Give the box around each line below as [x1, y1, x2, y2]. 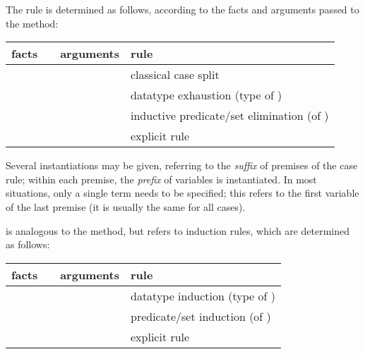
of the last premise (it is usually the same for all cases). [6, 199, 246, 214]
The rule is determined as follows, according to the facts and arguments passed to [6, 2, 359, 16]
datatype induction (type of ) [131, 287, 275, 304]
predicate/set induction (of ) [131, 307, 271, 324]
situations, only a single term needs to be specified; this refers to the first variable [6, 185, 359, 200]
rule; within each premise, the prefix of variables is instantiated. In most [6, 171, 317, 186]
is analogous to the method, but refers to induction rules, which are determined [6, 223, 350, 238]
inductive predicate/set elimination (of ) [131, 107, 329, 124]
